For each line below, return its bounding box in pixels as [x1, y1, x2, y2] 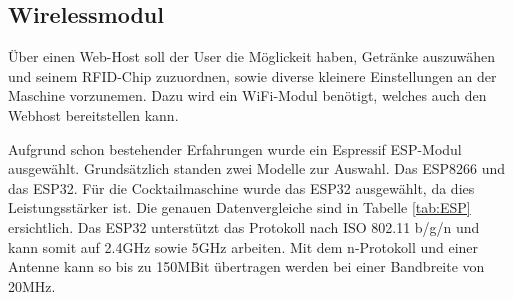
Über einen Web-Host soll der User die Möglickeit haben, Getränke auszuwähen [8, 46, 496, 67]
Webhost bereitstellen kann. [8, 104, 179, 125]
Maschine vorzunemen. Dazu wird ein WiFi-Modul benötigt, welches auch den [8, 85, 487, 106]
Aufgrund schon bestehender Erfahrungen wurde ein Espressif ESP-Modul [8, 138, 462, 159]
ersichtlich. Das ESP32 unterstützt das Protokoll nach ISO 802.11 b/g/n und [8, 216, 480, 237]
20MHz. [8, 275, 56, 296]
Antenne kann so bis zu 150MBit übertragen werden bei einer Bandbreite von [8, 256, 485, 277]
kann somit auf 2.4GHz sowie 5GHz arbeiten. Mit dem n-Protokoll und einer [8, 236, 479, 257]
